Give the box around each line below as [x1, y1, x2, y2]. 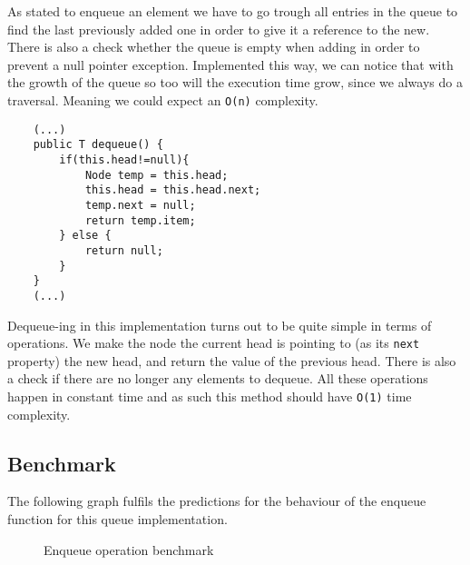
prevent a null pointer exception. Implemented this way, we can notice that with [7, 55, 454, 74]
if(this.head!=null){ [59, 153, 190, 166]
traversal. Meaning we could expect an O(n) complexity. [7, 90, 318, 109]
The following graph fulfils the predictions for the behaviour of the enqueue [7, 491, 426, 510]
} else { [59, 229, 112, 243]
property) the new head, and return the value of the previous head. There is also [7, 351, 456, 370]
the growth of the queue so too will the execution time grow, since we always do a [7, 73, 463, 92]
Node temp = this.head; [84, 168, 229, 182]
